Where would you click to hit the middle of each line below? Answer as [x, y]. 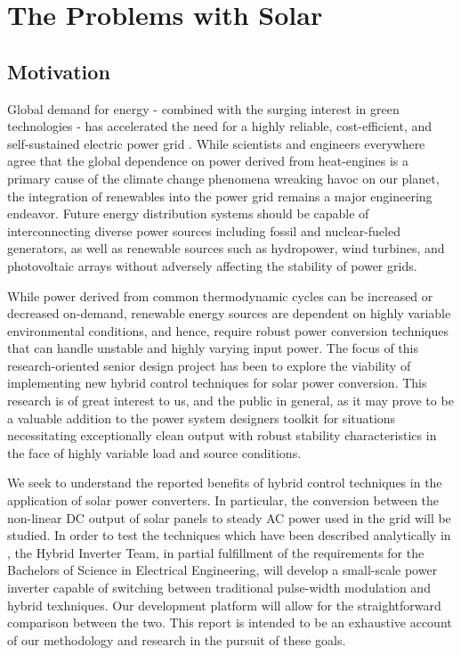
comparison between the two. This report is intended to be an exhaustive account [230, 622]
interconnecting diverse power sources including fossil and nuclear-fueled [204, 230]
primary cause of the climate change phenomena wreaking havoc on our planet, [223, 178]
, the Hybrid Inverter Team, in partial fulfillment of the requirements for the [216, 552]
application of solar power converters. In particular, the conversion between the [223, 500]
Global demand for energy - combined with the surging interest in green [203, 108]
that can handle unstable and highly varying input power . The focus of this [213, 348]
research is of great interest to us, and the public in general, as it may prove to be [230, 401]
